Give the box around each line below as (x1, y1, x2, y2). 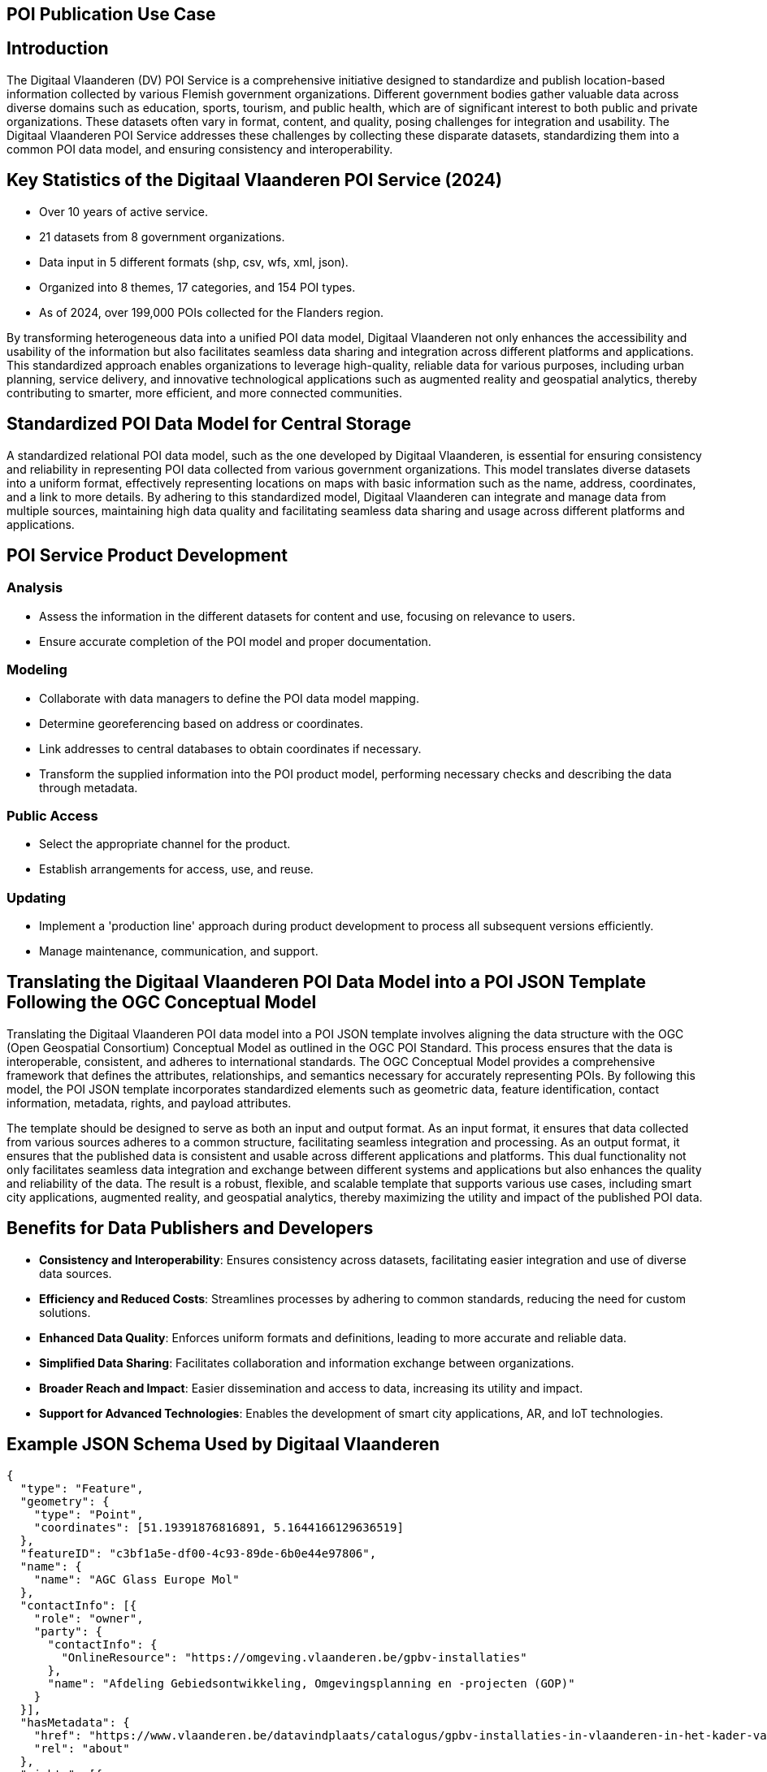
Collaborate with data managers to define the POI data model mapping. (39, 691, 419, 705)
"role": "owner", (33, 1611, 144, 1625)
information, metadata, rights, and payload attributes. (6, 1095, 292, 1110)
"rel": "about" (33, 1741, 130, 1755)
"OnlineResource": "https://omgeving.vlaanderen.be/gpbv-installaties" (61, 1650, 527, 1664)
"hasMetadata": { (19, 1715, 130, 1729)
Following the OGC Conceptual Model (6, 992, 317, 1013)
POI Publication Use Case (6, 4, 216, 24)
